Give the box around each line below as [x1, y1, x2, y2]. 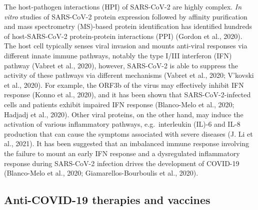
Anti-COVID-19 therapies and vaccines [4, 192, 210, 208]
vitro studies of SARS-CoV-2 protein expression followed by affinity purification [4, 11, 247, 21]
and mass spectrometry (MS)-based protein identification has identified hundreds [4, 21, 252, 31]
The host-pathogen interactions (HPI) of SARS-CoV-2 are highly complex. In [4, 1, 242, 11]
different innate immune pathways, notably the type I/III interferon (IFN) [4, 50, 232, 60]
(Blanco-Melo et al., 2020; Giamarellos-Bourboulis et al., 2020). [4, 168, 198, 178]
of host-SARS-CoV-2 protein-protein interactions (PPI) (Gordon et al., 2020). [4, 30, 242, 41]
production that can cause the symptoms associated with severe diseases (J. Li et [4, 128, 253, 139]
